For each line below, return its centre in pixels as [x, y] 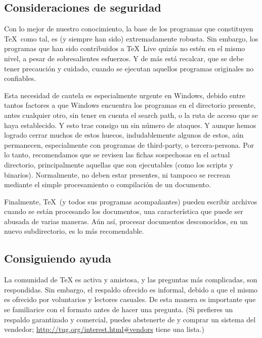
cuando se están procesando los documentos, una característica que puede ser [124, 211]
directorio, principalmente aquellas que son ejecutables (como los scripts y [119, 164]
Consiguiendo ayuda [58, 258]
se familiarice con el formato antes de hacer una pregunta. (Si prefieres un [119, 309]
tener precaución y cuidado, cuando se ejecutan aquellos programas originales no [129, 68]
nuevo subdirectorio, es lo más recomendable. [74, 231]
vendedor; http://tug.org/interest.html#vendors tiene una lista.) [104, 329]
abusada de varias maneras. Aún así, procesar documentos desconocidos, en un [126, 221]
